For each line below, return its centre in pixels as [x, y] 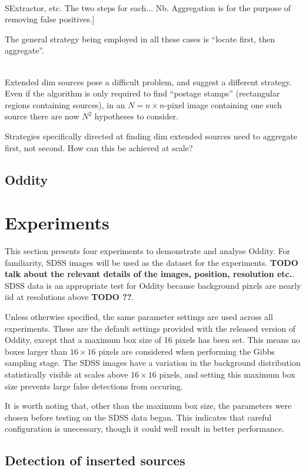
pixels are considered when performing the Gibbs [187, 351]
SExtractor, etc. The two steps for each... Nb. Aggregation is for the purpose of [148, 7]
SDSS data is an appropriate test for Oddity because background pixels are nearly [153, 285]
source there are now [42, 116]
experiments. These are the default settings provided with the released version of [150, 328]
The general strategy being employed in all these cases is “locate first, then [140, 39]
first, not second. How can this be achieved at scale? [99, 147]
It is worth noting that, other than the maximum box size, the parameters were [148, 406]
